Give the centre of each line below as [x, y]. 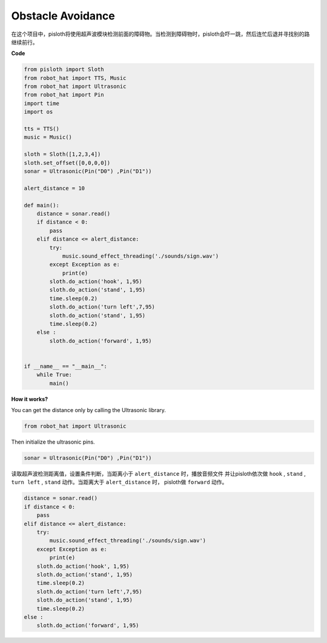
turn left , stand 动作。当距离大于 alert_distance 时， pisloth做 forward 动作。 [119, 482]
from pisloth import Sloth [64, 69]
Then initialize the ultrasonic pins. [53, 442]
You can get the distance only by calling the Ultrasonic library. [89, 410]
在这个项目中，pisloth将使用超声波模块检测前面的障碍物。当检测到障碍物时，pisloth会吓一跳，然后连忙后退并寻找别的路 [160, 34]
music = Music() [48, 137]
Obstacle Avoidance [63, 16]
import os [38, 112]
